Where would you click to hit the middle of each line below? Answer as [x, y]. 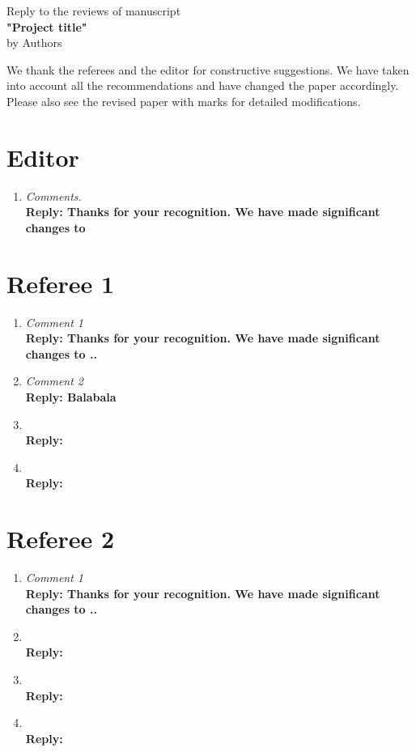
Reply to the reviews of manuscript [94, 11]
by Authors [34, 42]
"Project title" [47, 26]
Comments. [53, 195]
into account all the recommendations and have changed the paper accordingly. [203, 85]
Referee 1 [61, 283]
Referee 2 [61, 539]
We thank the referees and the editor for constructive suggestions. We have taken [208, 69]
